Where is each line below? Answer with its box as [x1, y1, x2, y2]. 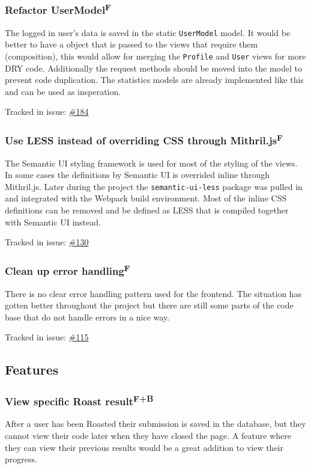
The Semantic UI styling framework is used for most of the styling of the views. [5, 156, 298, 169]
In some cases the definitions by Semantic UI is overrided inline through [5, 168, 270, 181]
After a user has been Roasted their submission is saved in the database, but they [5, 417, 306, 430]
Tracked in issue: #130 [5, 236, 89, 248]
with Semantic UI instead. [5, 215, 101, 228]
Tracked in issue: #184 [5, 105, 89, 118]
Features [5, 360, 59, 379]
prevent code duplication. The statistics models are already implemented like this [5, 73, 304, 86]
